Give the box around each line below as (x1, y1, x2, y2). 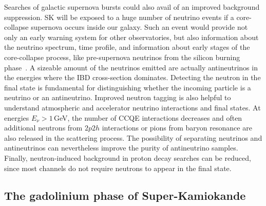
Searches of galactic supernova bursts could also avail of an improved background (4, 2, 260, 12)
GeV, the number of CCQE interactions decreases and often (53, 112, 242, 123)
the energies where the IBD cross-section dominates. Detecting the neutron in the (4, 72, 261, 83)
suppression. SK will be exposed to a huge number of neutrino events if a (4, 11, 234, 22)
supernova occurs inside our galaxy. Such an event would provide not (31, 22, 248, 32)
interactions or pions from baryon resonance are (102, 122, 252, 133)
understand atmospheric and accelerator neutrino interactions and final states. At (4, 102, 261, 113)
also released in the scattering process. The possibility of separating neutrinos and (4, 132, 262, 143)
